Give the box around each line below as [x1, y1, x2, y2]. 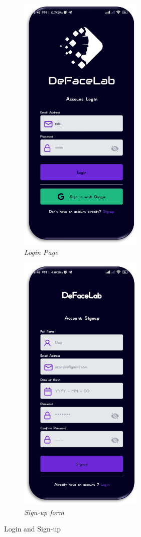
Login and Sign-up [4, 523, 61, 534]
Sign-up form [24, 506, 64, 517]
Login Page [24, 246, 58, 257]
